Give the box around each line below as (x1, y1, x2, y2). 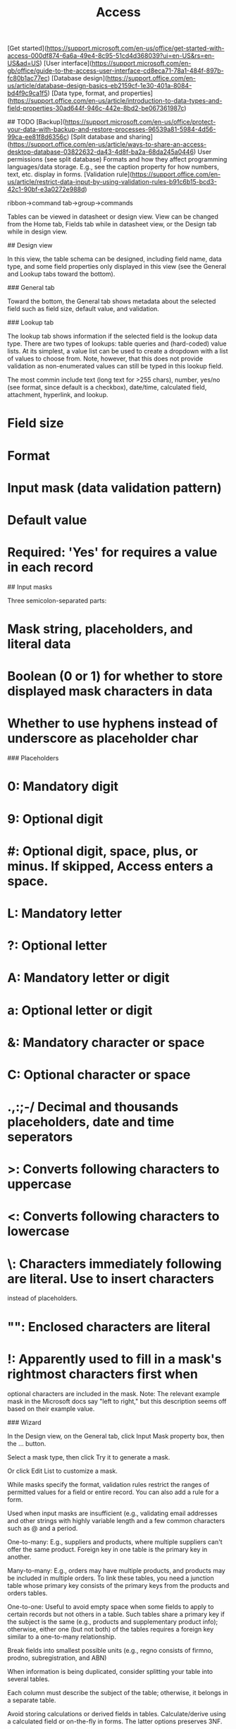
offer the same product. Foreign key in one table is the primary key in (7, 1545, 208, 1553)
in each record (7, 559, 94, 576)
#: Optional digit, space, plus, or (7, 843, 199, 859)
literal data (7, 636, 71, 653)
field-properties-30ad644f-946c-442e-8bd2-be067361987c (7, 104, 185, 113)
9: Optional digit (7, 811, 104, 827)
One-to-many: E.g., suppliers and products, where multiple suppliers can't (7, 1537, 223, 1546)
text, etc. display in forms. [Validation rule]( (7, 170, 132, 178)
